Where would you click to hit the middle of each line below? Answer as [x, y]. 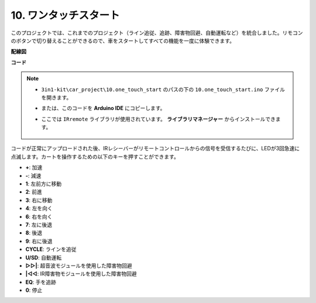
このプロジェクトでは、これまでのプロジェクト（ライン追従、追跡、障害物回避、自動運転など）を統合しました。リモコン [157, 33]
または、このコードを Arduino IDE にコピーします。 [103, 108]
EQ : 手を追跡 [41, 282]
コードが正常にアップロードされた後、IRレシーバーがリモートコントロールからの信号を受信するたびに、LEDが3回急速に [155, 149]
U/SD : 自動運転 [44, 257]
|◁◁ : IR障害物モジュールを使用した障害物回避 [81, 274]
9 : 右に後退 [39, 241]
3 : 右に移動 [39, 200]
